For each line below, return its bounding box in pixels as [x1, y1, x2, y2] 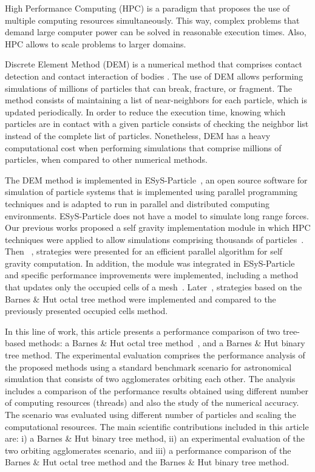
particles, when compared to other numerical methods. [5, 153, 208, 166]
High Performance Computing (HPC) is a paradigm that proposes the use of [5, 2, 290, 14]
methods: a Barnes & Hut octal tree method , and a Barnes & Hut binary [28, 337, 305, 349]
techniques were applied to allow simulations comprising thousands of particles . [5, 233, 304, 245]
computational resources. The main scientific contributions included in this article [5, 420, 309, 433]
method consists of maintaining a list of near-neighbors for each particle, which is [5, 94, 308, 106]
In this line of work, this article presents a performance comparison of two [5, 324, 280, 337]
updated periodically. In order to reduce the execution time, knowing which [5, 105, 286, 118]
